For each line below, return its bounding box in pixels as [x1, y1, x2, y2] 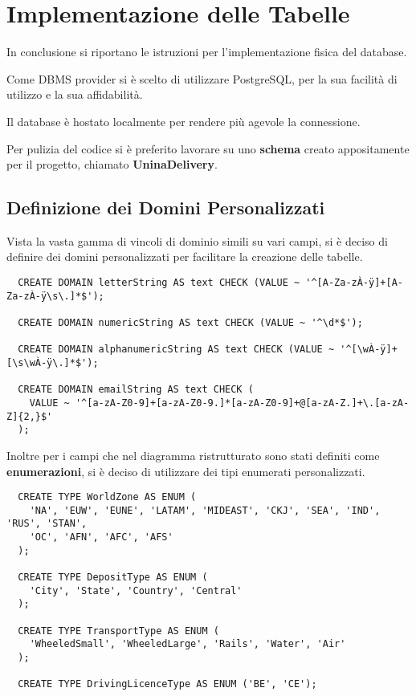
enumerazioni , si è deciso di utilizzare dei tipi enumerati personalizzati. [6, 462, 365, 479]
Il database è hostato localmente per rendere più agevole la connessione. [6, 112, 361, 129]
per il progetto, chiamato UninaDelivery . [6, 156, 218, 173]
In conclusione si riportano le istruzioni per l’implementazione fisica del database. [6, 43, 407, 60]
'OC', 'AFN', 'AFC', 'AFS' [29, 531, 173, 543]
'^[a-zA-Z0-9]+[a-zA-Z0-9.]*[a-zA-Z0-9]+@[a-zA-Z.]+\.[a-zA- [75, 397, 410, 409]
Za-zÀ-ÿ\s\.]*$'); [6, 290, 104, 302]
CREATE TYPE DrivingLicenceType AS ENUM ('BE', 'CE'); [18, 678, 317, 690]
